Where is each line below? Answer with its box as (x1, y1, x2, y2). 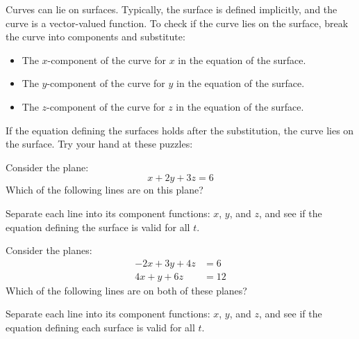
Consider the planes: (6, 243, 92, 258)
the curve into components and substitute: (6, 29, 185, 44)
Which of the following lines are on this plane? (6, 182, 203, 197)
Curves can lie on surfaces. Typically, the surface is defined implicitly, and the (6, 2, 337, 16)
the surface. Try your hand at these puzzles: (6, 136, 193, 151)
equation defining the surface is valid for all (6, 219, 190, 234)
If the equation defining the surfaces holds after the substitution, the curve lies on (6, 123, 354, 137)
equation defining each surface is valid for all (6, 320, 195, 334)
